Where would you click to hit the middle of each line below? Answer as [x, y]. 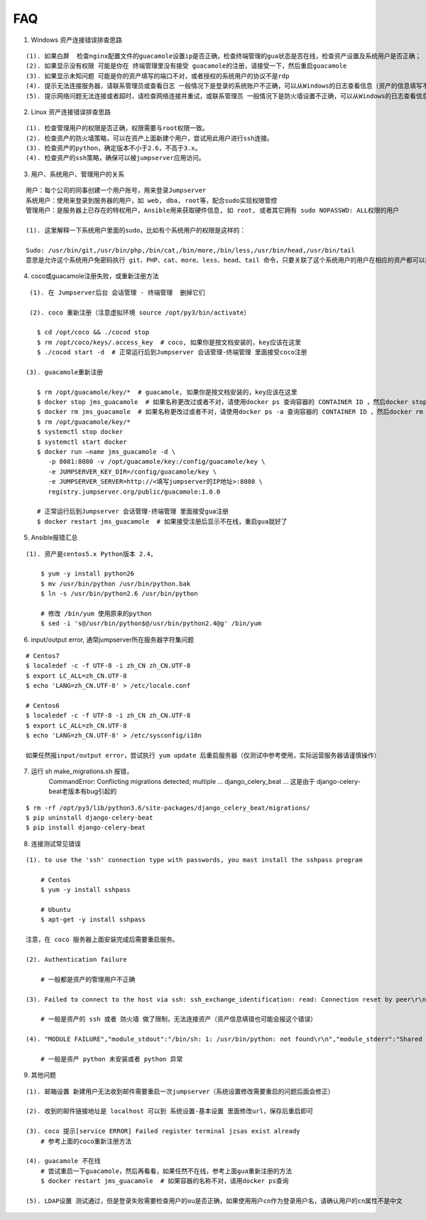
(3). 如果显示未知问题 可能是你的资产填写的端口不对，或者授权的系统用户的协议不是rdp [158, 76]
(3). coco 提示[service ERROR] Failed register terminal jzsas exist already [163, 1131]
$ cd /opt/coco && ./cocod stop [93, 332]
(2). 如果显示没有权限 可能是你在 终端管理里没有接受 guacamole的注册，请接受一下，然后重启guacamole [186, 66]
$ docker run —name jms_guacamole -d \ [106, 452]
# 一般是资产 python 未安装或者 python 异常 [111, 1059]
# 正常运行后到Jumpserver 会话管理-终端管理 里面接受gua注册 [133, 511]
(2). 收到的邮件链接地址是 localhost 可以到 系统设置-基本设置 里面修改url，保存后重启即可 [170, 1111]
